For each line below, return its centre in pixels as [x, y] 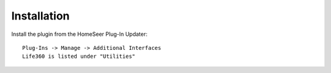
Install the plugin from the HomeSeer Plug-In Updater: [79, 34]
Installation [40, 16]
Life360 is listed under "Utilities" [79, 57]
